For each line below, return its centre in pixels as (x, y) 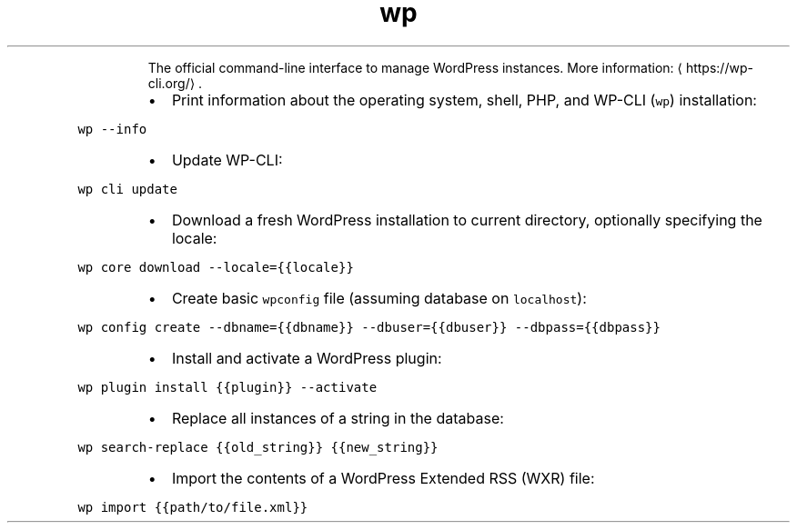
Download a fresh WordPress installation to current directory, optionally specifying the (467, 220)
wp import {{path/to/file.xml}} (193, 507)
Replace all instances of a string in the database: (338, 418)
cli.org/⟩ (172, 83)
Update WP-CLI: (227, 160)
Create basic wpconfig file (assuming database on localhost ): (379, 298)
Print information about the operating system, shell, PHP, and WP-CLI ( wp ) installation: (464, 100)
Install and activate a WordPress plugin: (307, 358)
